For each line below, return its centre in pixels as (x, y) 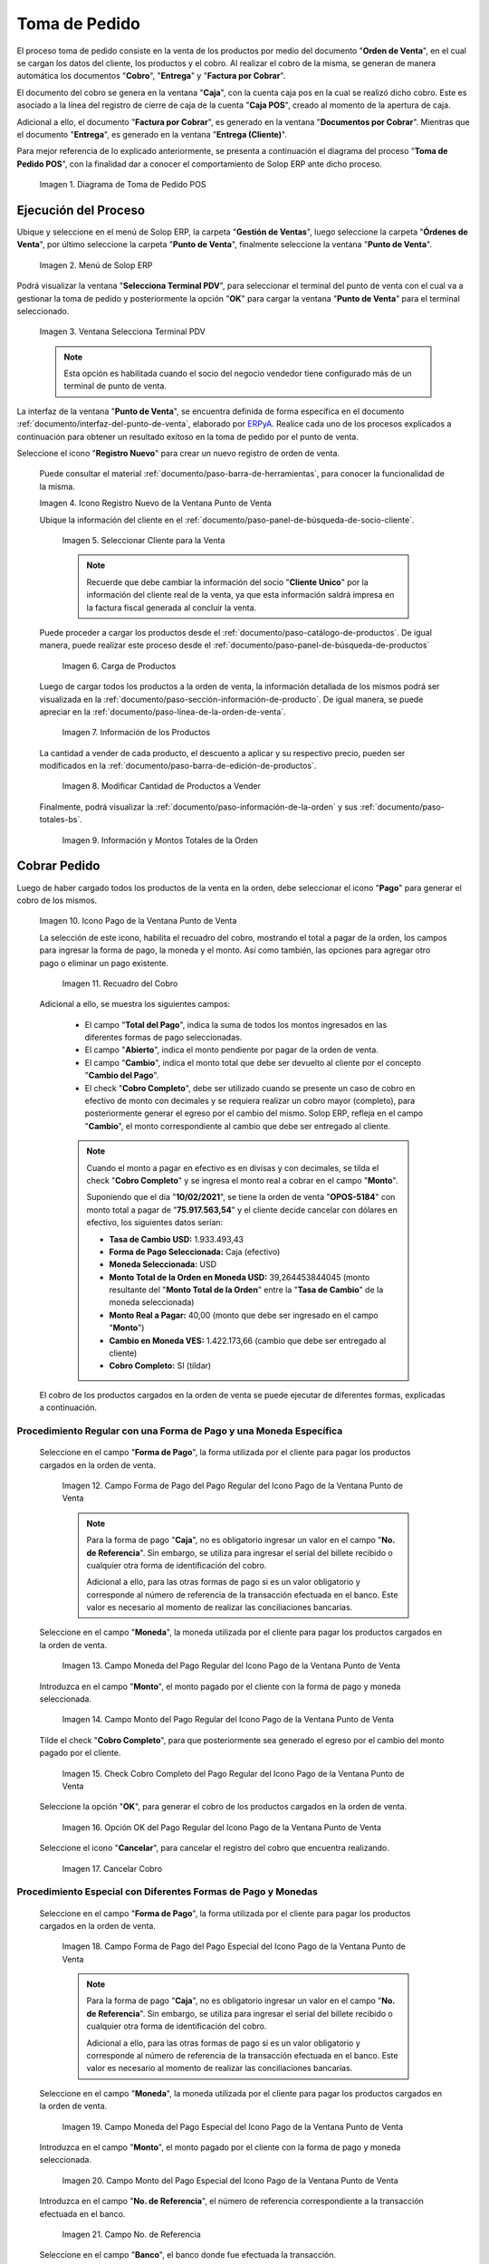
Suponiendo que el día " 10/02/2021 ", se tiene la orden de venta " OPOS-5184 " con (241, 1197)
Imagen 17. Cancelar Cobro (112, 1868)
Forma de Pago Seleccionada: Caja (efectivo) (195, 1252)
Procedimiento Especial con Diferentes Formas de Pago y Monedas (168, 1892)
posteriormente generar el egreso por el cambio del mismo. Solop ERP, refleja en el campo (254, 1113)
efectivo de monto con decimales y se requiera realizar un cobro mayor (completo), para (250, 1101)
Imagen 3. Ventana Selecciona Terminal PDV (122, 331)
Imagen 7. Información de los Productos (136, 733)
